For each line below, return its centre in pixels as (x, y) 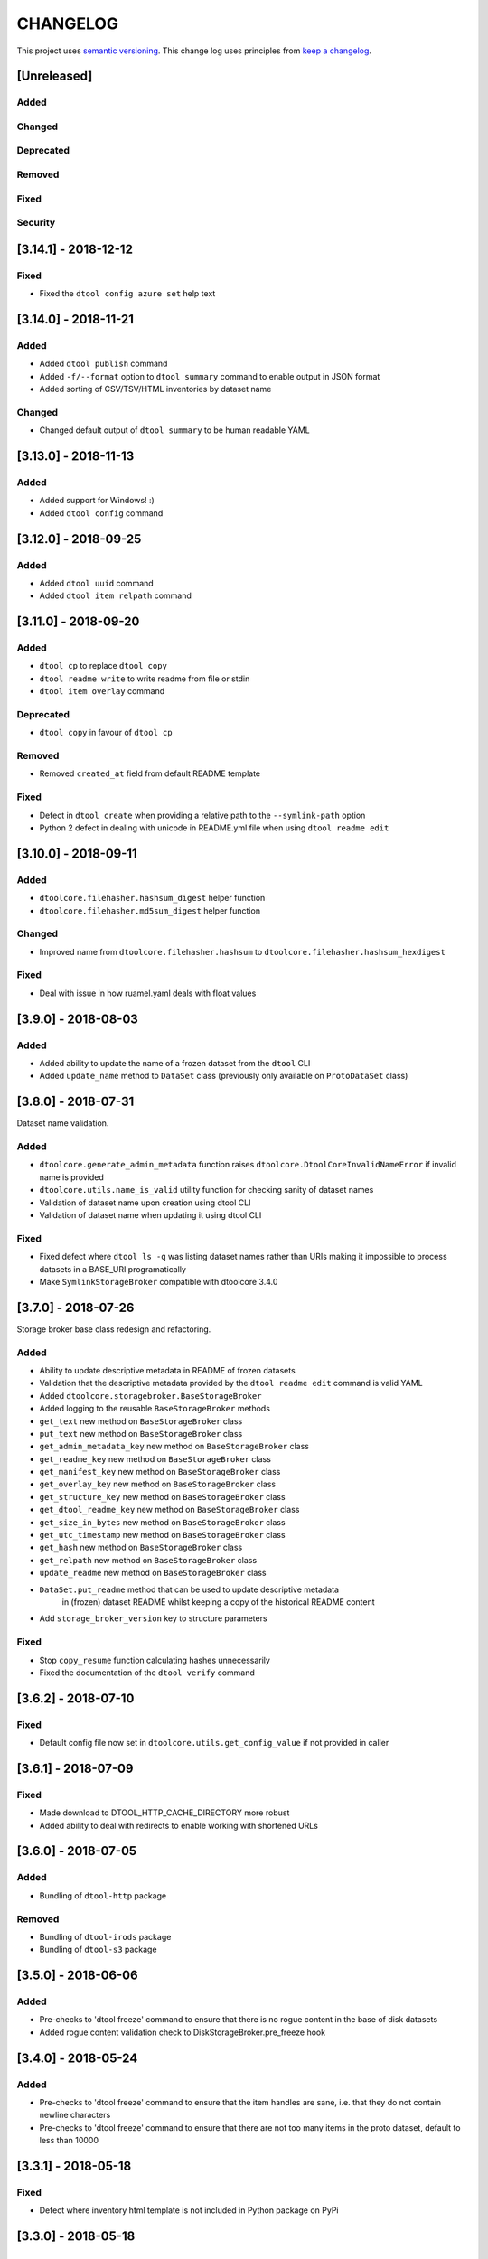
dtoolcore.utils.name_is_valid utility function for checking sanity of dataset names (206, 1190)
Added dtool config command (101, 513)
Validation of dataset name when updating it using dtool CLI (150, 1215)
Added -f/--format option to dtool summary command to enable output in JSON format (210, 376)
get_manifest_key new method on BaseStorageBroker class (160, 1472)
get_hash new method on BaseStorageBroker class (141, 1547)
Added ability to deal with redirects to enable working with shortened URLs (178, 1825)
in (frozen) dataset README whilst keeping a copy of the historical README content (218, 1602)
